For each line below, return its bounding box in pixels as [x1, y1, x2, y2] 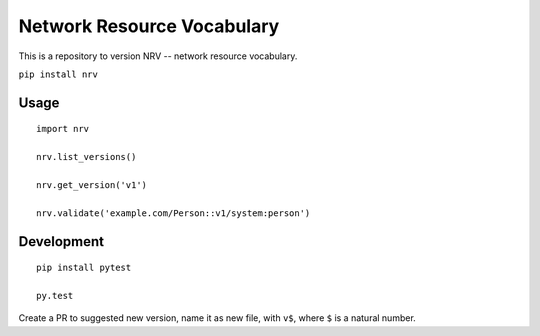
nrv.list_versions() [36, 151, 137, 163]
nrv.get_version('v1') [36, 179, 148, 190]
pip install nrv [18, 68, 99, 80]
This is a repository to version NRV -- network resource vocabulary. [18, 50, 298, 62]
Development [18, 233, 105, 250]
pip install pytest [36, 262, 132, 274]
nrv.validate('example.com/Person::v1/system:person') [36, 207, 311, 219]
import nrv [36, 123, 90, 135]
